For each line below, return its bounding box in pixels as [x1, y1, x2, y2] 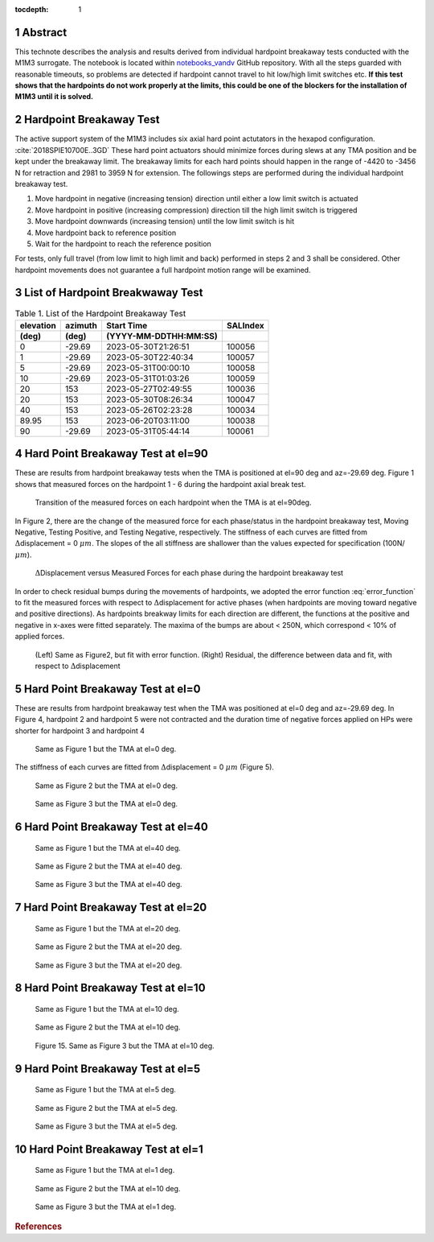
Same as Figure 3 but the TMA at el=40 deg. [35, 880, 182, 889]
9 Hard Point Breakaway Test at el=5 [14, 1062, 201, 1075]
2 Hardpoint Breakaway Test [14, 113, 160, 126]
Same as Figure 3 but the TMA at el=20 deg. [35, 960, 182, 970]
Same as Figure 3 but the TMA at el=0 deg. [35, 799, 178, 809]
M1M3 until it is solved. [14, 92, 94, 101]
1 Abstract [14, 25, 68, 39]
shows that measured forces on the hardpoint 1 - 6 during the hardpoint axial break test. [14, 479, 306, 489]
